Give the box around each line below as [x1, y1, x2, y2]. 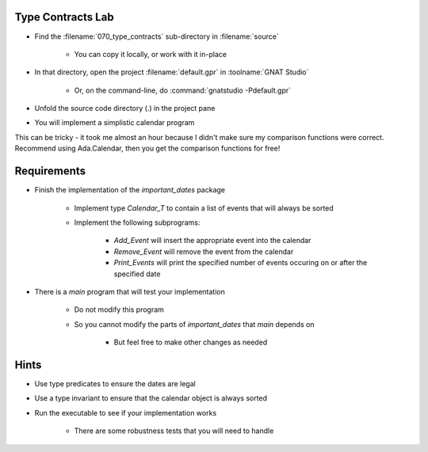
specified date [113, 269, 161, 279]
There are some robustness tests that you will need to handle [74, 426, 274, 435]
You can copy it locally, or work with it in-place [74, 49, 227, 59]
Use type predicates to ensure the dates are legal [34, 378, 196, 388]
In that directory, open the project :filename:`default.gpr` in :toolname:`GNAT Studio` [34, 67, 309, 77]
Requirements [14, 165, 86, 178]
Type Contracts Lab [14, 10, 114, 24]
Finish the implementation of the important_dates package [34, 185, 226, 195]
